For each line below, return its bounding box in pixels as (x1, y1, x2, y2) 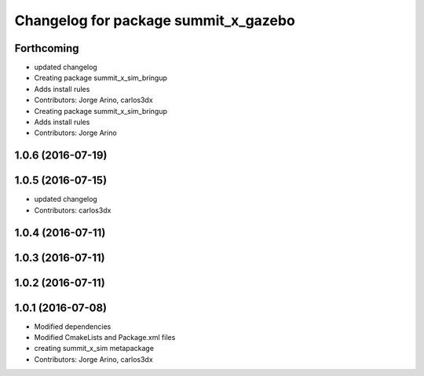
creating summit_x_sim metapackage (34, 344, 155, 353)
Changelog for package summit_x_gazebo (14, 12, 296, 29)
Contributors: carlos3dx (34, 205, 111, 215)
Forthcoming (14, 42, 79, 55)
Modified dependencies (34, 322, 111, 331)
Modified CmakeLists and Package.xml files (34, 333, 176, 342)
